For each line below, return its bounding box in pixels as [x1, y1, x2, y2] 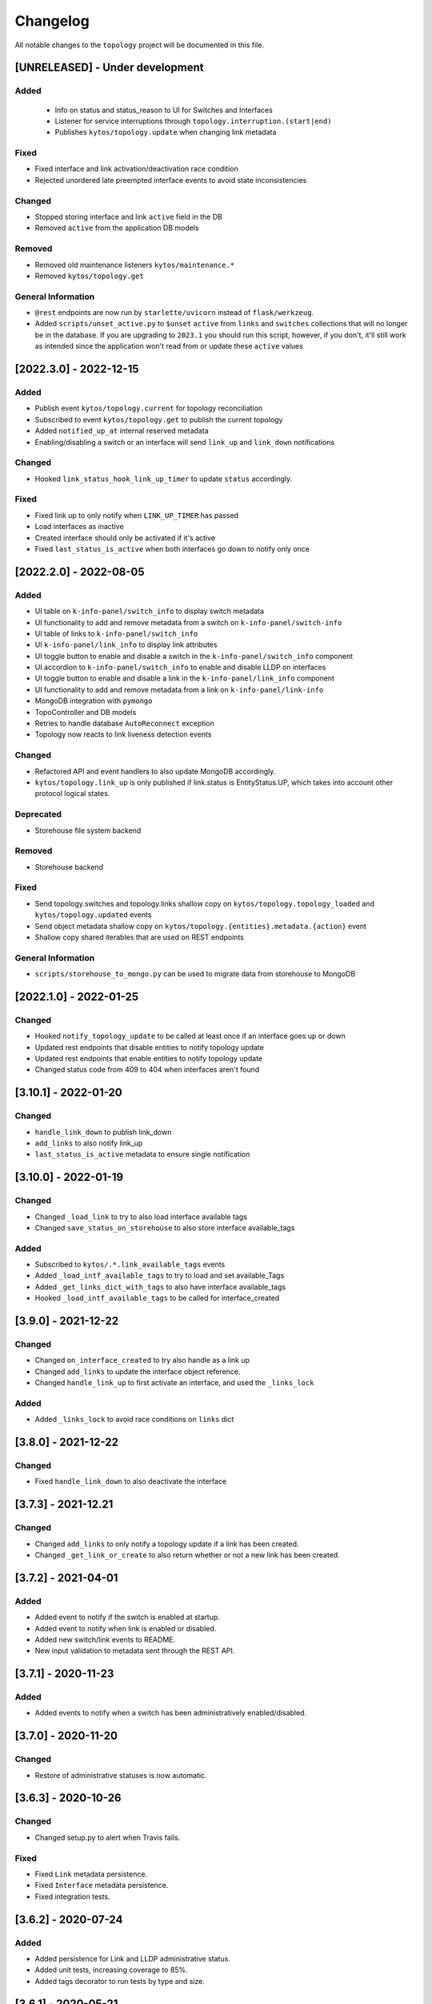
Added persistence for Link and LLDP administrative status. [34, 1953, 231, 1963]
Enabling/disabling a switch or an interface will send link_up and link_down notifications [34, 437, 335, 446]
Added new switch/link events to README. [34, 1634, 176, 1644]
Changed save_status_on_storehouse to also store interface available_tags [34, 1222, 295, 1232]
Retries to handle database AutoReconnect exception [34, 718, 215, 729]
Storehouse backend [34, 862, 104, 871]
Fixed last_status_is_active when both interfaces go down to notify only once [34, 543, 310, 553]
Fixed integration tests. [34, 1892, 111, 1901]
